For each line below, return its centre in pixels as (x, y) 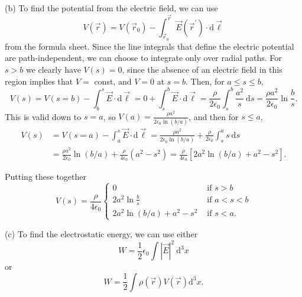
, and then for (214, 116)
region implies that (39, 81)
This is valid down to (43, 116)
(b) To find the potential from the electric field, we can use (111, 8)
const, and (113, 81)
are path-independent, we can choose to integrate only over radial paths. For (143, 58)
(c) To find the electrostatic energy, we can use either (101, 234)
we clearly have (53, 70)
